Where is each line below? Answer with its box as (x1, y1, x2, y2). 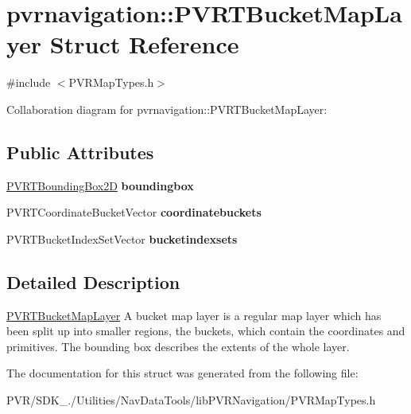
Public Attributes (6, 139, 154, 164)
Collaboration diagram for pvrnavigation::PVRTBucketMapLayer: (6, 100, 328, 117)
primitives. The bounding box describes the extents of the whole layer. (6, 338, 350, 354)
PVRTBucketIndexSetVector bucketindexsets (6, 230, 238, 247)
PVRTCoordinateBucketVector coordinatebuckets (6, 204, 262, 221)
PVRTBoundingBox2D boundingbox (6, 177, 194, 193)
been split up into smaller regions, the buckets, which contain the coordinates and (6, 322, 405, 339)
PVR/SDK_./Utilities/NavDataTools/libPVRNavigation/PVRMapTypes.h (6, 392, 376, 408)
